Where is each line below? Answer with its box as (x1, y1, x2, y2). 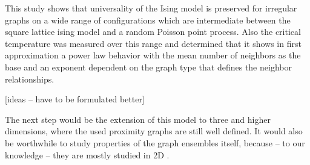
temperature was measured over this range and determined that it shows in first (5, 37, 302, 49)
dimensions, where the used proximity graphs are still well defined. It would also (5, 125, 303, 137)
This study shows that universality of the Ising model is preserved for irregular (5, 2, 297, 14)
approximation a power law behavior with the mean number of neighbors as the (5, 49, 301, 61)
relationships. (5, 72, 54, 85)
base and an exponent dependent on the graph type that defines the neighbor (5, 60, 292, 73)
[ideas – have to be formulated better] (5, 93, 145, 105)
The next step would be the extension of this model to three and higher (5, 113, 271, 125)
